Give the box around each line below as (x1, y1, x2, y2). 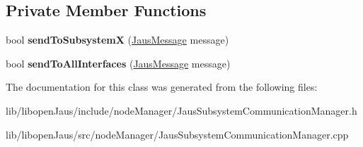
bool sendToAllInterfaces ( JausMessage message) (6, 56, 231, 70)
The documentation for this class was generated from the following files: (6, 79, 318, 94)
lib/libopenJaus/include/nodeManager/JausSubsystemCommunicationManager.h (6, 103, 357, 117)
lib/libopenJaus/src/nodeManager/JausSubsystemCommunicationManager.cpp (6, 127, 349, 141)
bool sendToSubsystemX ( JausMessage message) (6, 32, 229, 47)
